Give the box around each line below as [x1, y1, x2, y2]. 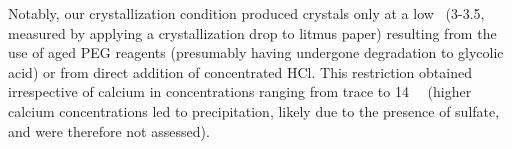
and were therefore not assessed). [8, 120, 210, 141]
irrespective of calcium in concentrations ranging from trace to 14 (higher [8, 81, 472, 102]
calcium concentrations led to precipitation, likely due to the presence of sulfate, [8, 100, 500, 121]
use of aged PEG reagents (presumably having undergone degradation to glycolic [8, 42, 504, 63]
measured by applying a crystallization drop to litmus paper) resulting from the [8, 22, 497, 43]
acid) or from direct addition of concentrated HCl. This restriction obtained [8, 61, 472, 82]
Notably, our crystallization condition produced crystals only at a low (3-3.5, [8, 3, 485, 23]
